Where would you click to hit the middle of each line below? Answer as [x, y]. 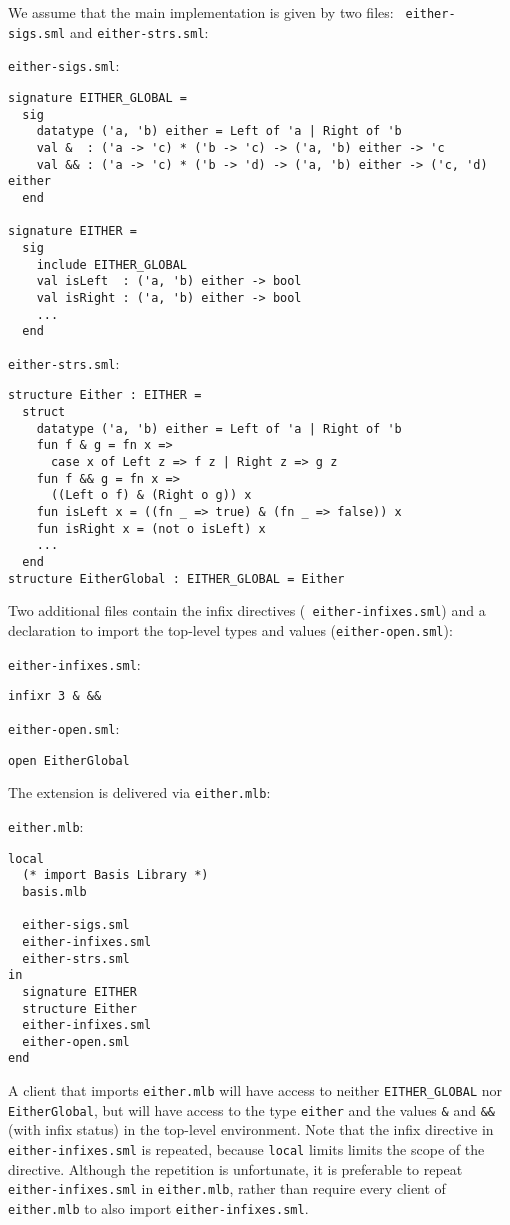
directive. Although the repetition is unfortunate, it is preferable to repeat [235, 1168]
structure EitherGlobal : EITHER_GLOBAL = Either [176, 578]
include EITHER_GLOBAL [111, 264]
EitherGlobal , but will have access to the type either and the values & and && [251, 1109]
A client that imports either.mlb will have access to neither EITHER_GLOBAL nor [255, 1090]
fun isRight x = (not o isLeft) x [151, 528]
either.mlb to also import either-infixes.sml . [158, 1207]
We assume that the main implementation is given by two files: [201, 12]
